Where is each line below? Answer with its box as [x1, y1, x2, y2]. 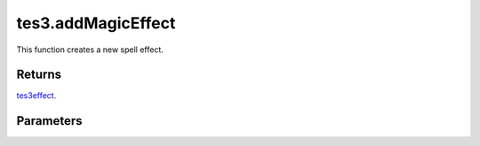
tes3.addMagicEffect [16, 13, 176, 33]
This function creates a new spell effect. [16, 44, 164, 55]
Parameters [16, 113, 83, 128]
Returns [16, 67, 62, 82]
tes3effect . [16, 90, 57, 101]
